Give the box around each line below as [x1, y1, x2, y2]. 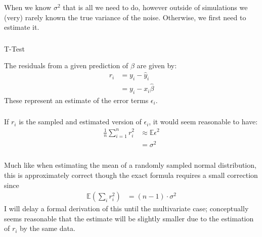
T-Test [4, 43, 25, 54]
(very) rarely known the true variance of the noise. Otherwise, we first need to [4, 12, 246, 22]
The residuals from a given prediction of [4, 60, 128, 71]
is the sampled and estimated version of [19, 116, 142, 127]
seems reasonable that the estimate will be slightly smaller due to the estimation [4, 213, 254, 223]
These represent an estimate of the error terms [4, 94, 149, 105]
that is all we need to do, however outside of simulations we [63, 2, 248, 12]
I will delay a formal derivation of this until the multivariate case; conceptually [4, 203, 249, 214]
